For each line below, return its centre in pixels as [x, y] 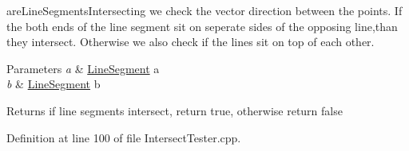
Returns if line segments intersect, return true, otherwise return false [175, 110]
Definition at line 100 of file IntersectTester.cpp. [124, 137]
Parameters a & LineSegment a [83, 68]
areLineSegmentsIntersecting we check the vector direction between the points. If [204, 10]
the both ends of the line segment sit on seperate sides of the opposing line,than [202, 26]
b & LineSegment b [54, 84]
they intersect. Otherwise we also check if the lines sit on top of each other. [191, 42]
